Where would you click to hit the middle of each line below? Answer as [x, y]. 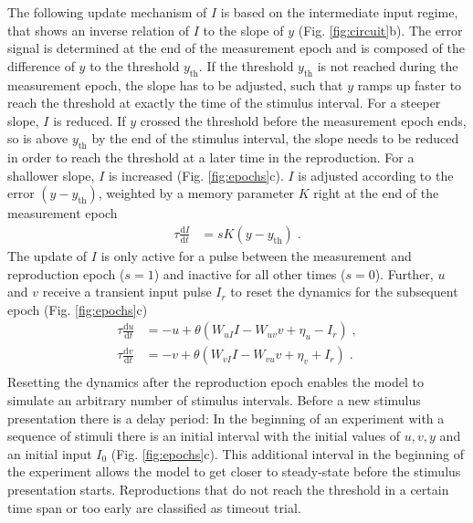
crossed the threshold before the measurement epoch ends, [303, 120]
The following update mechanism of [107, 12]
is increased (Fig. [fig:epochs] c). [196, 175]
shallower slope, [51, 175]
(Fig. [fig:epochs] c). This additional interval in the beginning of [288, 453]
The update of [47, 255]
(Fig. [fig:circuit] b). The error [380, 30]
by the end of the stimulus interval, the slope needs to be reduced [275, 138]
